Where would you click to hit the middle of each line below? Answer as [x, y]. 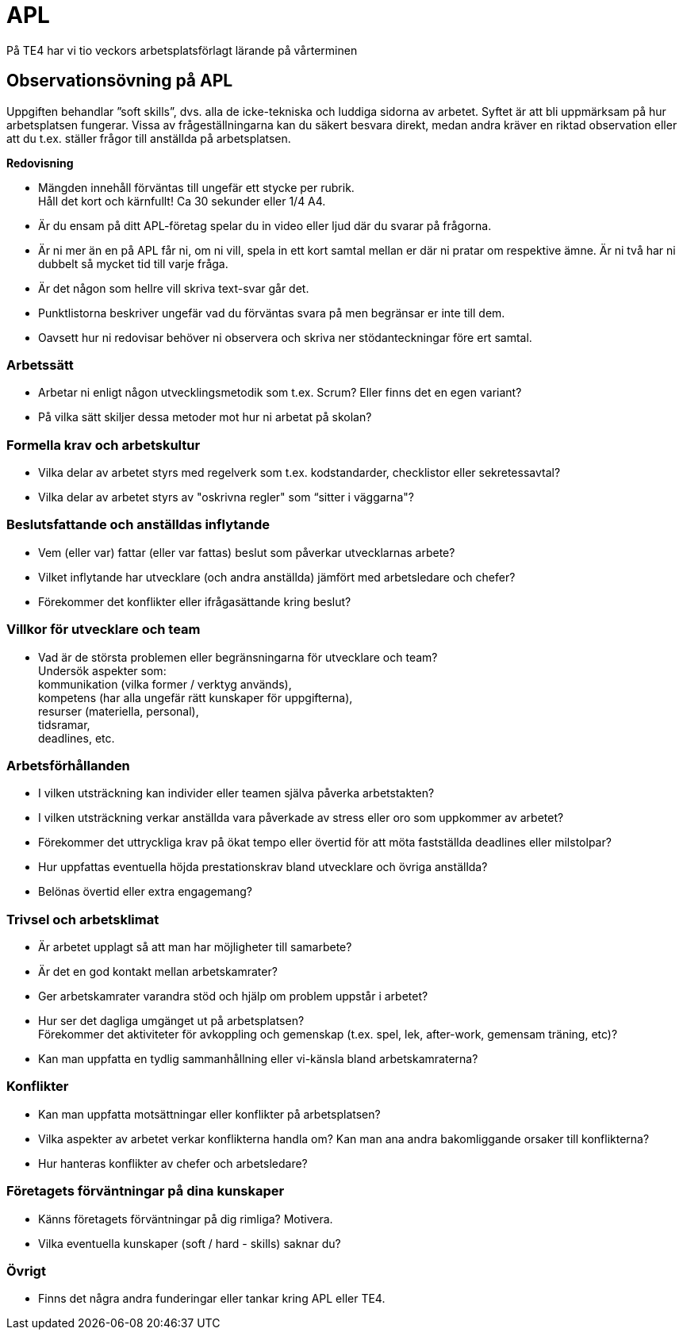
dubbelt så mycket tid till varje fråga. [133, 263]
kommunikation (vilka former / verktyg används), [165, 684]
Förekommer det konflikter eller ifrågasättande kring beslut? [195, 601]
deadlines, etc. [77, 738]
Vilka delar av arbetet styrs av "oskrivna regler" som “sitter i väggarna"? [226, 497]
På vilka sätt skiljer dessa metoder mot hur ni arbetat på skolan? [205, 417]
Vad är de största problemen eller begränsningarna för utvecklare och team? [238, 657]
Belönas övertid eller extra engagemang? [145, 892]
